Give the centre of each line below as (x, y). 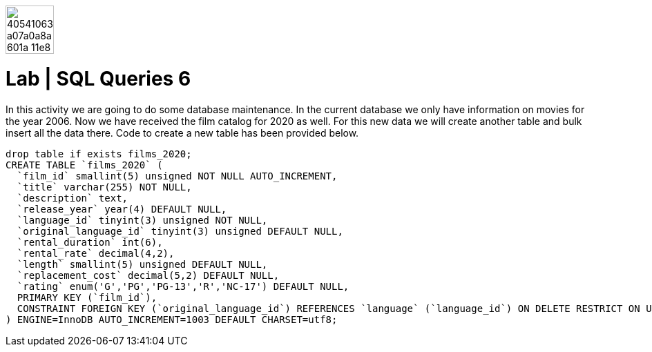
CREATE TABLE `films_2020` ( (84, 165)
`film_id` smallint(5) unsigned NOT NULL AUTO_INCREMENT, (177, 176)
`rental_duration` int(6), (90, 242)
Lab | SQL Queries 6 (98, 78)
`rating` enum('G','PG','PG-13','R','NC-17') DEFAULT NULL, (183, 286)
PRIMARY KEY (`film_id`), (87, 297)
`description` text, (73, 198)
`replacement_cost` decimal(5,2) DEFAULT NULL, (148, 275)
